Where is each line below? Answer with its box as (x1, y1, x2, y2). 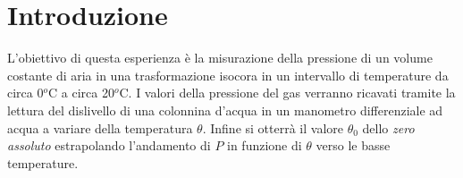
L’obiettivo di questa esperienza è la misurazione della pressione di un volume (7, 48, 433, 67)
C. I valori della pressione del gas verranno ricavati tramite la (119, 83, 456, 102)
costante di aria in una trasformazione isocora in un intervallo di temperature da (7, 65, 449, 84)
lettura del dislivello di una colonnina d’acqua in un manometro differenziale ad (7, 100, 443, 119)
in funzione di (227, 136, 302, 155)
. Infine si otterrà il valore (202, 118, 343, 137)
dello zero (362, 118, 415, 137)
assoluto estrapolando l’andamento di (7, 136, 211, 155)
